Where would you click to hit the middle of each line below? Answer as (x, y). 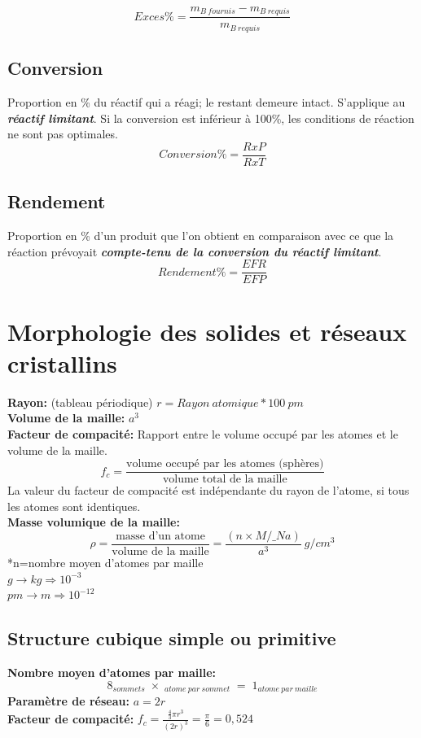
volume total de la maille (225, 480)
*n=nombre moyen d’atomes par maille (105, 563)
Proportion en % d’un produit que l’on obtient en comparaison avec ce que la (201, 236)
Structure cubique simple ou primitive (172, 638)
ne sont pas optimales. (63, 134)
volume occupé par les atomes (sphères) (225, 464)
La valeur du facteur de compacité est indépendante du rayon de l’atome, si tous (208, 490)
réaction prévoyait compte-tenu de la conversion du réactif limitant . (195, 251)
